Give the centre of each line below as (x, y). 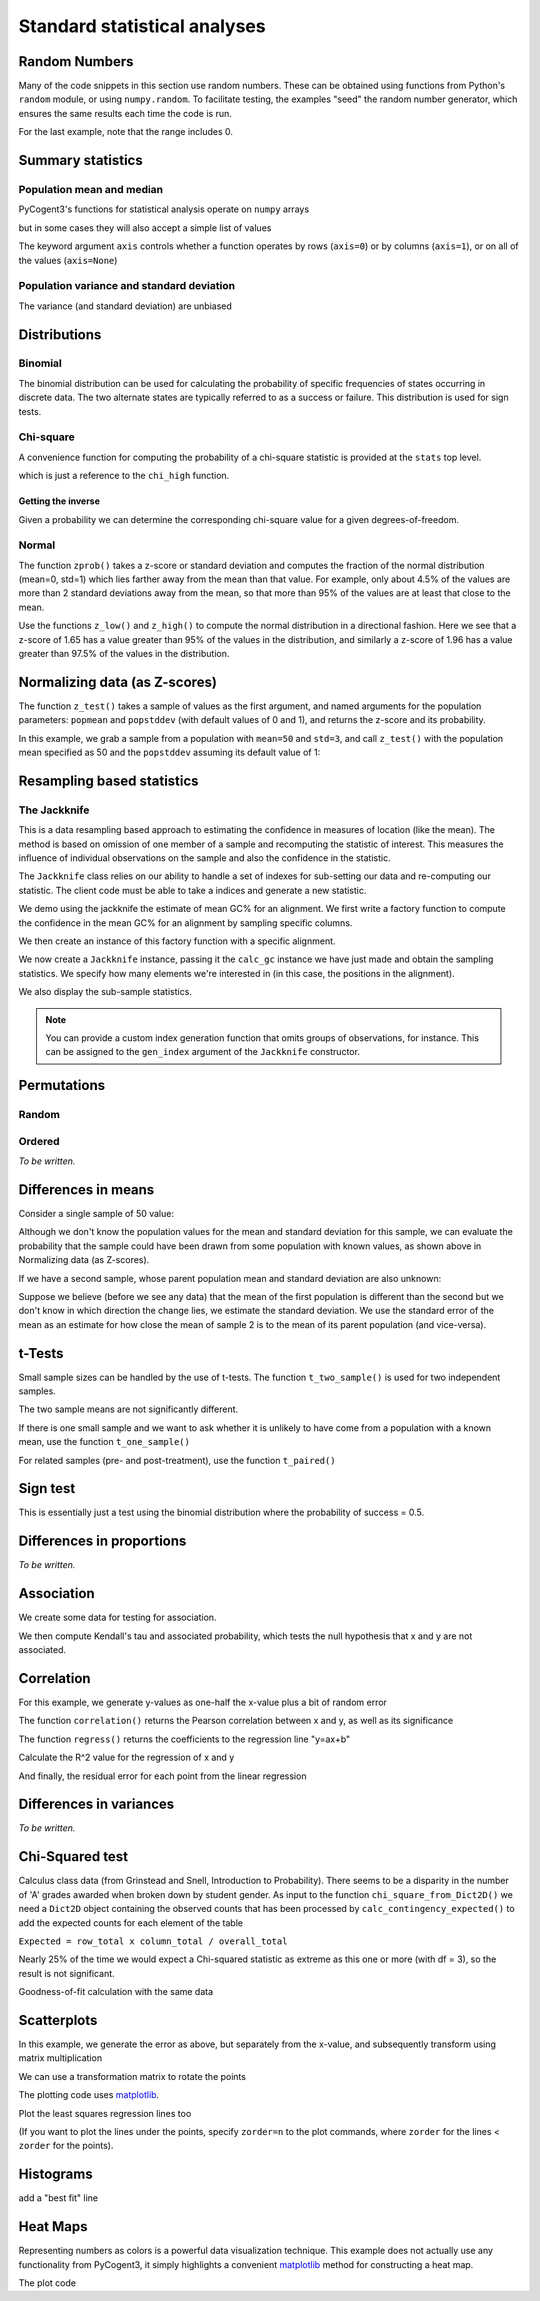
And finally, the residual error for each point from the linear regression (162, 1776)
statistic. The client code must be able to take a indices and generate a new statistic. (192, 890)
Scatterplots (58, 2020)
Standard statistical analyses (142, 26)
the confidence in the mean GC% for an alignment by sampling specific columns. (185, 922)
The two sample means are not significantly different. (128, 1409)
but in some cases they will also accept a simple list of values (145, 227)
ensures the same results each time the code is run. (125, 113)
